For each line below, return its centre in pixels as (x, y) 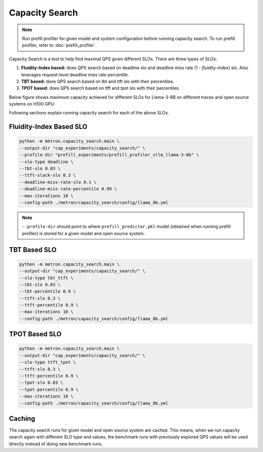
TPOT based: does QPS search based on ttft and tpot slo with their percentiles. (101, 88)
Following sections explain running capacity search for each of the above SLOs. (89, 113)
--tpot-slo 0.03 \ (41, 383)
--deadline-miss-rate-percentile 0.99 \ (68, 189)
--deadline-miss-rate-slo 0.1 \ (58, 182)
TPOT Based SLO (35, 334)
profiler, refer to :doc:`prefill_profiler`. (59, 45)
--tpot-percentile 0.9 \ (49, 389)
